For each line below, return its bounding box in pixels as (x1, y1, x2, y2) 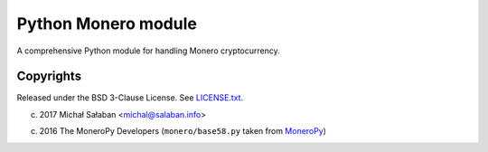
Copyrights (16, 69, 81, 84)
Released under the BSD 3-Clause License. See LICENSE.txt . (16, 92, 244, 103)
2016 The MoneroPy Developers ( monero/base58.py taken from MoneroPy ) (39, 126, 327, 137)
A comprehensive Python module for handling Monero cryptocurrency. (16, 45, 280, 56)
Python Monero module (16, 14, 198, 33)
